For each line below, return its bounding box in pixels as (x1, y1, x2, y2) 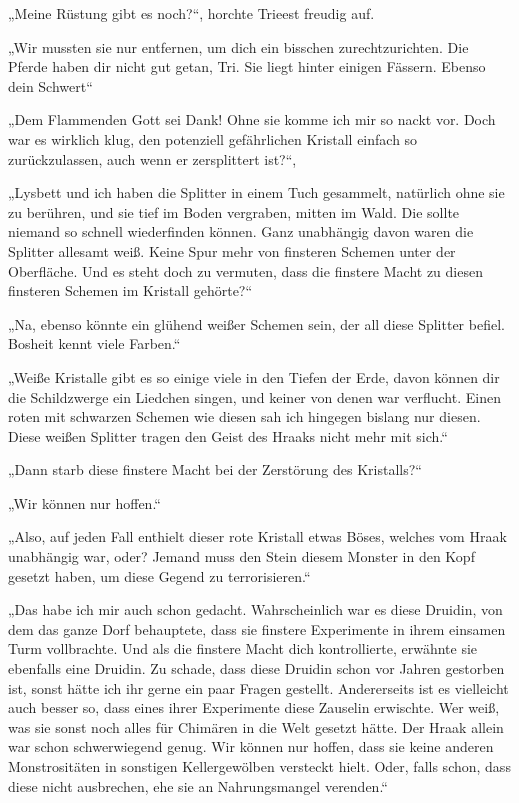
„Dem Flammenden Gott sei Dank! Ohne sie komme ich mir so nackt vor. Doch (8, 109, 496, 130)
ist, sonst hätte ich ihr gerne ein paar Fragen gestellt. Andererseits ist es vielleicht (8, 677, 509, 698)
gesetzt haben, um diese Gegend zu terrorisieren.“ (8, 565, 311, 586)
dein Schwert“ (8, 75, 93, 96)
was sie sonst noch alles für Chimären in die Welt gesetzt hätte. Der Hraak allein (8, 716, 504, 737)
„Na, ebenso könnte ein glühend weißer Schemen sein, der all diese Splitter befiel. (8, 313, 505, 334)
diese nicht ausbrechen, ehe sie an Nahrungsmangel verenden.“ (8, 775, 388, 796)
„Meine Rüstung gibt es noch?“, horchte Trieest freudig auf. (8, 3, 375, 23)
